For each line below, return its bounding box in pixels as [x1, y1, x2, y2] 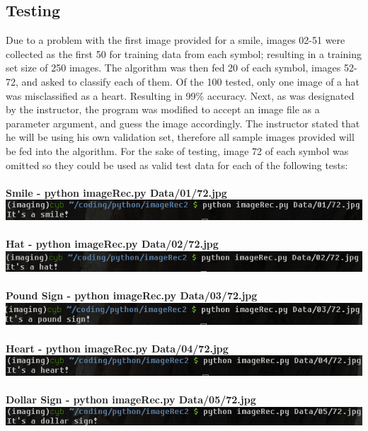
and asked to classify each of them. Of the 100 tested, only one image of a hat [21, 74, 360, 88]
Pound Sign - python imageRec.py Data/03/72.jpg [6, 288, 258, 303]
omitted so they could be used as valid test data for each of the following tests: [6, 157, 348, 172]
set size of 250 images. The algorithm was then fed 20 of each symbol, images [6, 60, 341, 75]
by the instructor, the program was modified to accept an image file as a [6, 102, 320, 117]
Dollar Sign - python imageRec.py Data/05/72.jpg [6, 392, 256, 407]
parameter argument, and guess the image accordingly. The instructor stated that [6, 115, 360, 130]
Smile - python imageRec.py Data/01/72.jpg [6, 185, 227, 200]
